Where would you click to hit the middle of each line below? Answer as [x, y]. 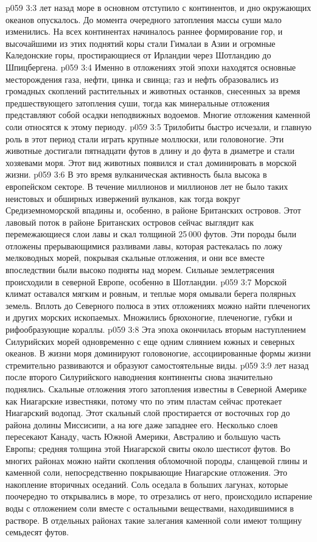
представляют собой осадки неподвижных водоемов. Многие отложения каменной [158, 115]
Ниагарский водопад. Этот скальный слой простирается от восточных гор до [148, 413]
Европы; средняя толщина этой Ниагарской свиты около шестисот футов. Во [148, 448]
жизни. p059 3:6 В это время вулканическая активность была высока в [136, 174]
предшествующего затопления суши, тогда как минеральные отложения [138, 102]
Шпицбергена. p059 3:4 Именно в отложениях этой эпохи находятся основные [151, 67]
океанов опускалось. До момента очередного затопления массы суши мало [144, 19]
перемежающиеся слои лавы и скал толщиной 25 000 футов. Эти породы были [151, 234]
